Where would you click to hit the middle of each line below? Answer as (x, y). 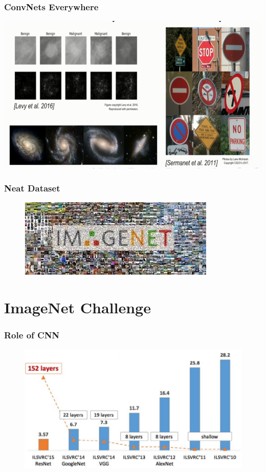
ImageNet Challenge (77, 307)
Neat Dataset (32, 188)
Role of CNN (32, 335)
